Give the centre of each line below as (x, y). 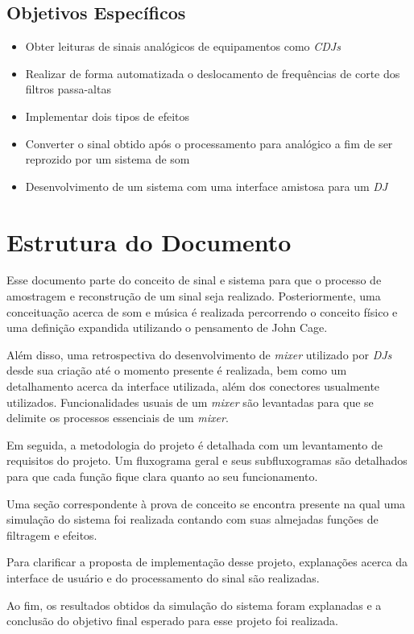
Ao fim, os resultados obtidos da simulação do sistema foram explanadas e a (194, 605)
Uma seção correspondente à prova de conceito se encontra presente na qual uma (206, 503)
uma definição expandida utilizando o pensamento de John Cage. (167, 327)
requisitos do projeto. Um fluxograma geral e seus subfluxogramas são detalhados (207, 460)
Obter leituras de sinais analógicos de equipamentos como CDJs (183, 46)
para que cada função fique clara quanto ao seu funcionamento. (162, 477)
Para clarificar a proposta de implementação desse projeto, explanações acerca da (207, 562)
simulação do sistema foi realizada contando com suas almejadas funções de (193, 519)
